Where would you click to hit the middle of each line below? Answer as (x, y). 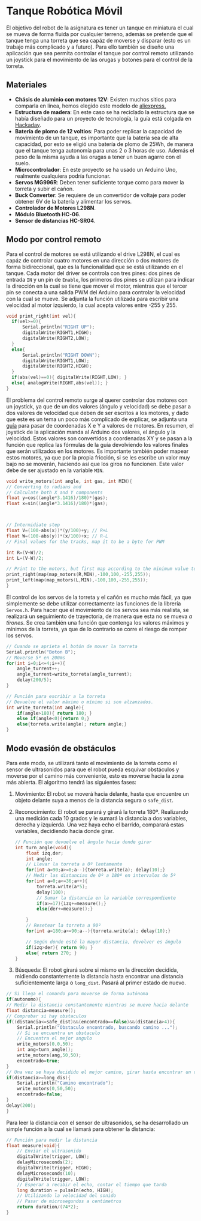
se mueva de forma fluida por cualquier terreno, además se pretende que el (100, 34)
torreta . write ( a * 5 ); (62, 886)
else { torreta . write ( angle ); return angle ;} (72, 724)
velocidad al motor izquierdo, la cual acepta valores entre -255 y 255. (92, 305)
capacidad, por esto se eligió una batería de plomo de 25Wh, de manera (104, 144)
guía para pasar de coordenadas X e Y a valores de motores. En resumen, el (100, 425)
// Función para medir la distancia (52, 1140)
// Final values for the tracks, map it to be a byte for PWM (85, 542)
